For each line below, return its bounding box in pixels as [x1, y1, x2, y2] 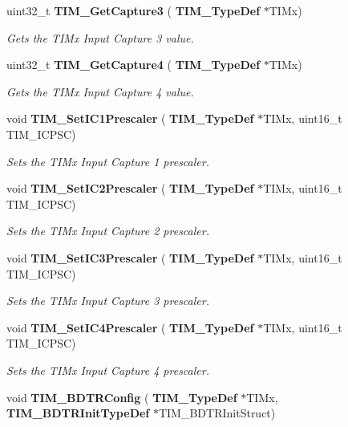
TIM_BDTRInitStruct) [158, 405, 276, 421]
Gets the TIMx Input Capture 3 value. [6, 29, 194, 46]
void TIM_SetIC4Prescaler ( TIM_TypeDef [6, 319, 254, 335]
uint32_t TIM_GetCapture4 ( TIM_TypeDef [6, 56, 261, 73]
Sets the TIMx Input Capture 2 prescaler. [6, 222, 209, 239]
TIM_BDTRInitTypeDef [6, 405, 150, 421]
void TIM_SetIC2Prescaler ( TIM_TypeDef [6, 180, 254, 197]
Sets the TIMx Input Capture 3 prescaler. [6, 292, 209, 309]
